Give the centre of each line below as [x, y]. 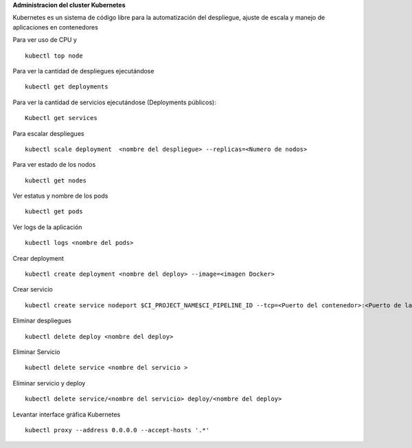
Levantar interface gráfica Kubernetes [67, 414]
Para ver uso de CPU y [45, 40]
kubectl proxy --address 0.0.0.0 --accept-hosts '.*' [117, 430]
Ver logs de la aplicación [47, 227]
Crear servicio [33, 290]
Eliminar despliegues [42, 321]
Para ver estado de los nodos [54, 165]
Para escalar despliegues [48, 133]
